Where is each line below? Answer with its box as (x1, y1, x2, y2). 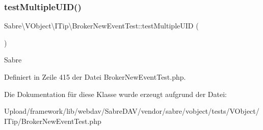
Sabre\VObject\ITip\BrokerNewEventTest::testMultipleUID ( (4, 20, 199, 31)
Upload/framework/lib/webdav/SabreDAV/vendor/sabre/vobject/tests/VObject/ (4, 106, 259, 116)
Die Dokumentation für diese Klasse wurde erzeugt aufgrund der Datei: (4, 88, 227, 99)
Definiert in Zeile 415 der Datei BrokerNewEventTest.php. (4, 72, 186, 82)
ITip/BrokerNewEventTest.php (4, 115, 101, 126)
